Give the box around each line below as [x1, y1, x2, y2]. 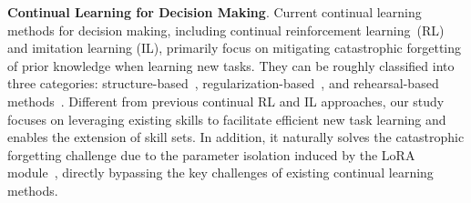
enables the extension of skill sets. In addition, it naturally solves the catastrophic [7, 127, 465, 147]
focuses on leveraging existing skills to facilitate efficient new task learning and [7, 109, 446, 128]
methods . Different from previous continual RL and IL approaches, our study [7, 91, 445, 110]
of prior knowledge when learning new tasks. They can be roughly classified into [7, 56, 455, 75]
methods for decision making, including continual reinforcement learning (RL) [7, 20, 445, 39]
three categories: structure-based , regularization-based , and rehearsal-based [7, 74, 439, 93]
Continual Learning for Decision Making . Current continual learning [7, 3, 422, 21]
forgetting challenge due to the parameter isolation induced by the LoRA [7, 145, 415, 164]
